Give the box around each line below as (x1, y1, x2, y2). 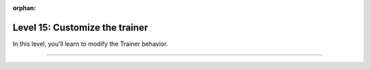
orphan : (12, 4, 36, 12)
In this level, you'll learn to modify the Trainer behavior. (12, 40, 168, 48)
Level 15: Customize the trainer (12, 21, 148, 33)
